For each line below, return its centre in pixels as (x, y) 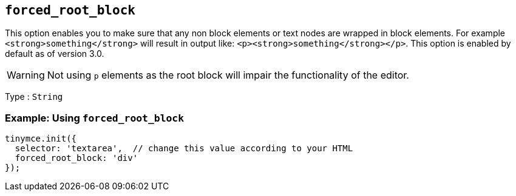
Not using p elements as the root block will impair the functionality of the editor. (228, 75)
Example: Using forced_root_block (95, 118)
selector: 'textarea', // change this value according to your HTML (184, 149)
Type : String (34, 97)
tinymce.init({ (41, 139)
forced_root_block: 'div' (76, 158)
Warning (26, 75)
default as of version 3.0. (55, 54)
